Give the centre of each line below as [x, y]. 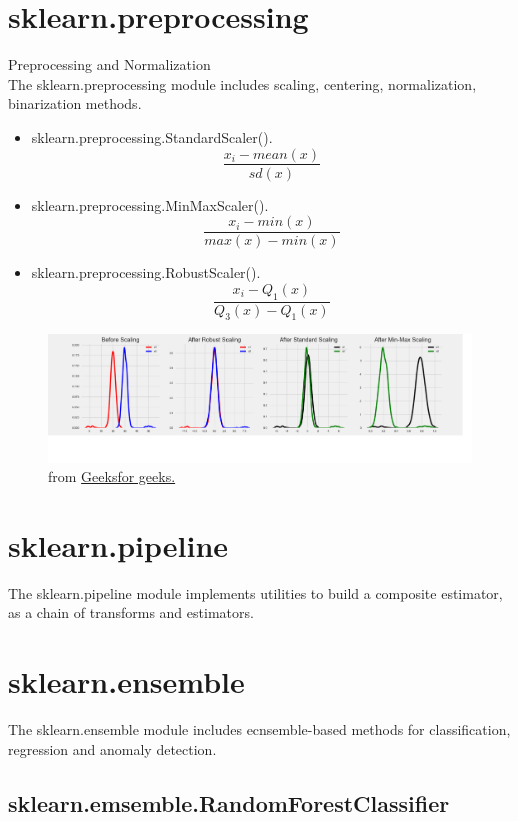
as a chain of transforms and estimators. [131, 612]
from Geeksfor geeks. [112, 476]
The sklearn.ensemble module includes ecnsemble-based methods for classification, [259, 729]
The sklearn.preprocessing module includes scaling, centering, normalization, [242, 83]
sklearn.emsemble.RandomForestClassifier [229, 802]
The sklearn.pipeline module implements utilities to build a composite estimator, [255, 592]
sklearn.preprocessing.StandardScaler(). [152, 136]
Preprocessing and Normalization [109, 64]
